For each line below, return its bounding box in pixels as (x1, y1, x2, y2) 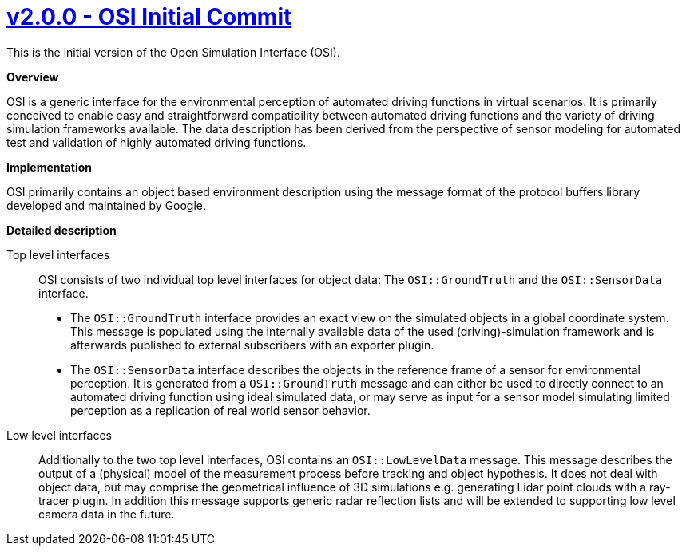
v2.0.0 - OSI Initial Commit (6, 3, 292, 30)
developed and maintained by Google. (6, 198, 207, 212)
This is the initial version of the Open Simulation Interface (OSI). (6, 45, 340, 59)
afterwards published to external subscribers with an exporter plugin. (70, 337, 434, 352)
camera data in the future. (38, 507, 175, 521)
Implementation (6, 160, 93, 174)
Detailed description (6, 223, 117, 237)
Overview (6, 69, 59, 84)
